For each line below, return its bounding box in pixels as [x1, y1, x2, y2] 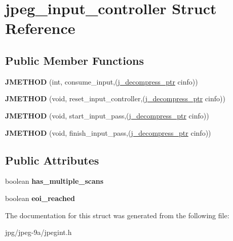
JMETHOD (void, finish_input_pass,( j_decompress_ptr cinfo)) [5, 127, 211, 138]
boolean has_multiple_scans [5, 176, 104, 186]
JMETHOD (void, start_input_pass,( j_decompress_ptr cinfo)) [5, 110, 209, 120]
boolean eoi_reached [5, 192, 75, 203]
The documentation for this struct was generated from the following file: [5, 210, 229, 220]
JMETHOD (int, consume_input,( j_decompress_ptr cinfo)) [5, 76, 198, 87]
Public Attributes [5, 152, 99, 168]
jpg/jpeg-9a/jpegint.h [5, 227, 72, 237]
